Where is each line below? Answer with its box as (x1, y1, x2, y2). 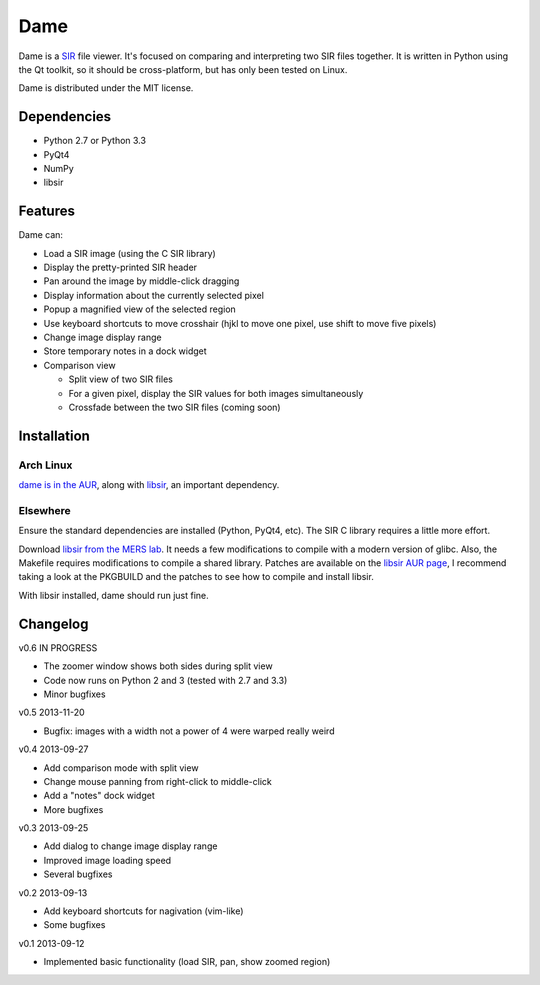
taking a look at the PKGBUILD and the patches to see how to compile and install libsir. (18, 571, 374, 583)
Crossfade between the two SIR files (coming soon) (68, 401, 281, 413)
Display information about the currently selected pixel (43, 289, 265, 301)
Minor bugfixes (43, 688, 106, 700)
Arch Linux (18, 458, 73, 472)
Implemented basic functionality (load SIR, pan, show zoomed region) (43, 956, 331, 968)
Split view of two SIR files (68, 373, 174, 385)
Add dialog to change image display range (43, 840, 218, 852)
